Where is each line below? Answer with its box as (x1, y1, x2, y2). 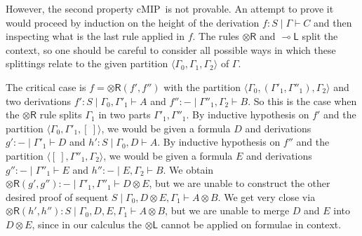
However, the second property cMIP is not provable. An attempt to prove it (6, 1, 334, 15)
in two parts (98, 107, 151, 122)
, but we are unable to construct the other (149, 176, 330, 190)
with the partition (163, 79, 241, 94)
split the (302, 29, 338, 43)
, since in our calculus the (32, 216, 142, 231)
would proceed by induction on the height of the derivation (6, 15, 260, 29)
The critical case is (6, 79, 86, 94)
